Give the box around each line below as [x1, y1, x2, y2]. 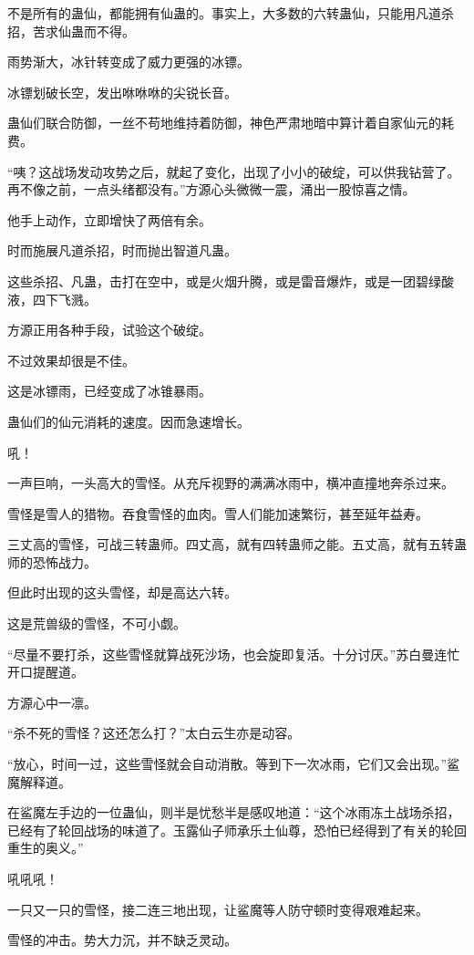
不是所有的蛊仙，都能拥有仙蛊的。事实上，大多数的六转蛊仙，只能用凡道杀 [7, 4, 454, 22]
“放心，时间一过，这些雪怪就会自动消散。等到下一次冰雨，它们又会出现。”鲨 [7, 754, 460, 773]
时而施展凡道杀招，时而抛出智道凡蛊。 [7, 241, 237, 260]
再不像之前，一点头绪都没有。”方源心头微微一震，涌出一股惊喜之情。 [7, 180, 416, 199]
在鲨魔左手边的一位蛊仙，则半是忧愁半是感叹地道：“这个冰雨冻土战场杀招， [7, 803, 460, 822]
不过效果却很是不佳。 [7, 350, 135, 369]
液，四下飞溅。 [7, 289, 97, 308]
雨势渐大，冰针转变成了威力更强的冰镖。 [7, 52, 250, 71]
